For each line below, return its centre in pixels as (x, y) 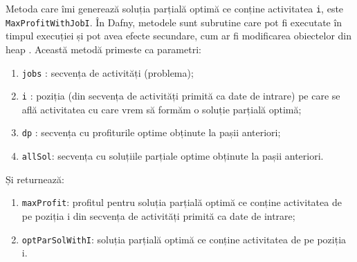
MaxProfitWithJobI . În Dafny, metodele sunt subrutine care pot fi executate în (174, 22)
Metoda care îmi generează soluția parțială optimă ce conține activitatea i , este (175, 8)
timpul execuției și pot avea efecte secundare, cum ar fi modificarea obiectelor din (178, 36)
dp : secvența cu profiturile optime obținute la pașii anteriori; (151, 132)
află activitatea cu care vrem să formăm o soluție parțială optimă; (162, 109)
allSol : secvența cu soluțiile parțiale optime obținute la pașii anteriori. (173, 156)
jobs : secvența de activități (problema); (108, 72)
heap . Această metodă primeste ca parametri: (103, 49)
